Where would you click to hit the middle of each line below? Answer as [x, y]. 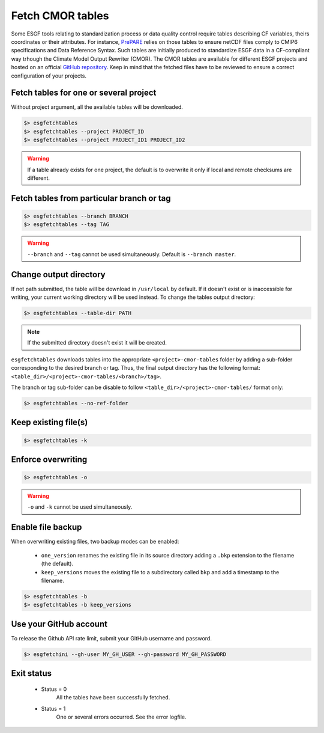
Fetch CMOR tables [60, 16]
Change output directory [58, 274]
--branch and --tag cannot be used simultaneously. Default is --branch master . [132, 254]
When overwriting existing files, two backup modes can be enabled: [95, 542]
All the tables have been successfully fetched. [113, 698]
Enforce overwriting [49, 459]
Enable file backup [46, 527]
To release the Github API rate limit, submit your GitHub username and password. [112, 638]
